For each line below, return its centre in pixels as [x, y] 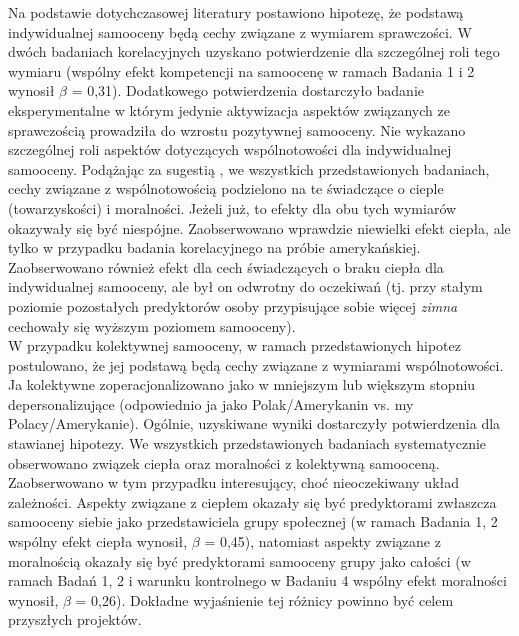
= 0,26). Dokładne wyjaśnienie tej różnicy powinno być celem [264, 599]
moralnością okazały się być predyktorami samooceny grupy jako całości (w [239, 560]
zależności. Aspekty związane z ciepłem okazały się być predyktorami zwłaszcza [252, 501]
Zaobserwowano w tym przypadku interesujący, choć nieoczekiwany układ [234, 482]
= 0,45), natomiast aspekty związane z [322, 541]
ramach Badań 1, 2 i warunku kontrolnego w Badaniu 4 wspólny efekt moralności [257, 580]
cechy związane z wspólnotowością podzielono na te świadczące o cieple [226, 188]
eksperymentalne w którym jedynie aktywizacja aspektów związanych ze [229, 109]
